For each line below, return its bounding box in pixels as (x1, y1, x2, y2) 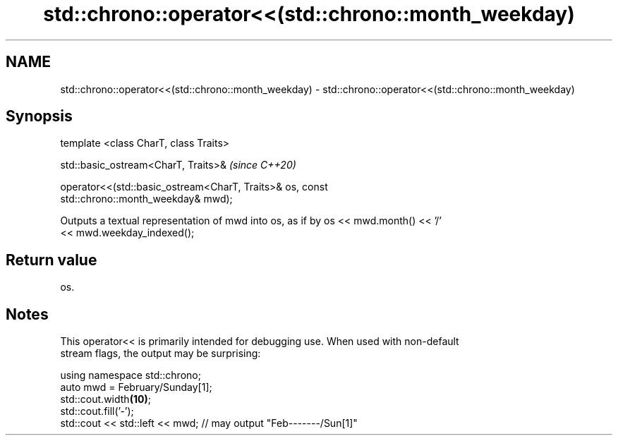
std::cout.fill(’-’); (60, 405, 134, 418)
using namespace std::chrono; (60, 369, 201, 382)
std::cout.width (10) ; (60, 393, 151, 406)
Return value (6, 250, 97, 269)
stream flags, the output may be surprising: (60, 347, 261, 360)
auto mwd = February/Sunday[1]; (60, 381, 212, 394)
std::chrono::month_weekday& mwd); (60, 193, 233, 205)
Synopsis (6, 107, 73, 126)
